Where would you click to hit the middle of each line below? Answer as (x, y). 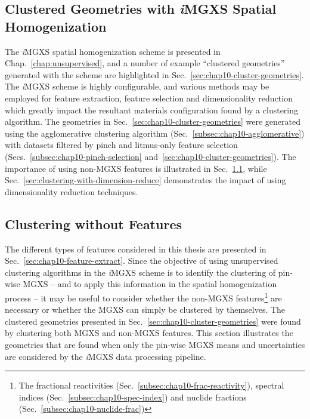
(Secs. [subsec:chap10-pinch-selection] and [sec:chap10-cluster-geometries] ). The (151, 156)
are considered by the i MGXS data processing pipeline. (106, 356)
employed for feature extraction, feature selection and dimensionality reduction (149, 98)
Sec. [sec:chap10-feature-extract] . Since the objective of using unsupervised (142, 261)
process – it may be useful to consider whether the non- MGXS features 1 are (143, 297)
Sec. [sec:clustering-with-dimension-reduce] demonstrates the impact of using (145, 180)
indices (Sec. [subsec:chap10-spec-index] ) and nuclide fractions (133, 397)
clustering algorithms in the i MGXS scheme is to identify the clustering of (140, 272)
